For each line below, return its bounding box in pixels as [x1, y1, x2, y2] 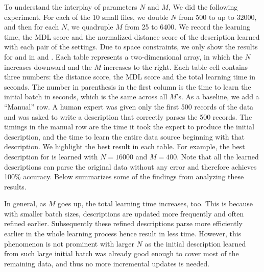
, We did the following [168, 2, 238, 12]
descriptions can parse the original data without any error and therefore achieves [4, 161, 257, 172]
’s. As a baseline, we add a [176, 91, 259, 102]
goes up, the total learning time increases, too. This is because [58, 198, 253, 209]
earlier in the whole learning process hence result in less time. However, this [4, 228, 242, 239]
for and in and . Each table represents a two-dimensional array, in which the [4, 51, 243, 62]
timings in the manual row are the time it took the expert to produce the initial [4, 121, 254, 132]
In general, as [4, 198, 46, 209]
